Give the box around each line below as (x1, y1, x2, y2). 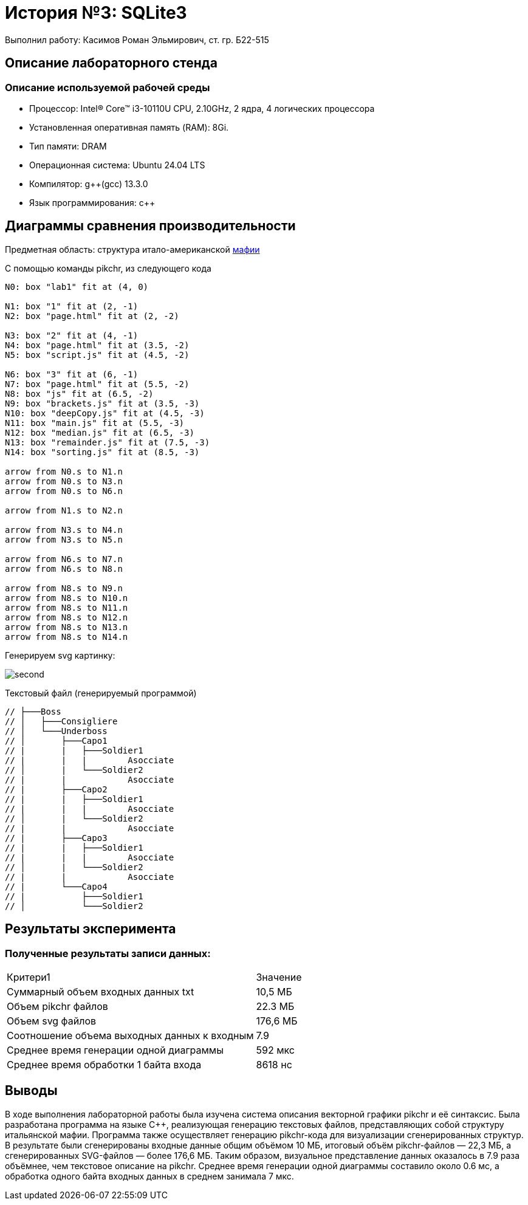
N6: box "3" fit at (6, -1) (5, 369, 139, 379)
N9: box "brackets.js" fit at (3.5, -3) (5, 398, 200, 408)
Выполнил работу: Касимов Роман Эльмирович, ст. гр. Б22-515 (5, 34, 269, 45)
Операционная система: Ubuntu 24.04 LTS (29, 159, 205, 170)
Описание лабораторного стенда (5, 55, 218, 71)
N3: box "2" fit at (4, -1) (5, 330, 139, 340)
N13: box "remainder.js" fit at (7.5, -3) (5, 437, 210, 447)
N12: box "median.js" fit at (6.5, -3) (5, 427, 194, 438)
